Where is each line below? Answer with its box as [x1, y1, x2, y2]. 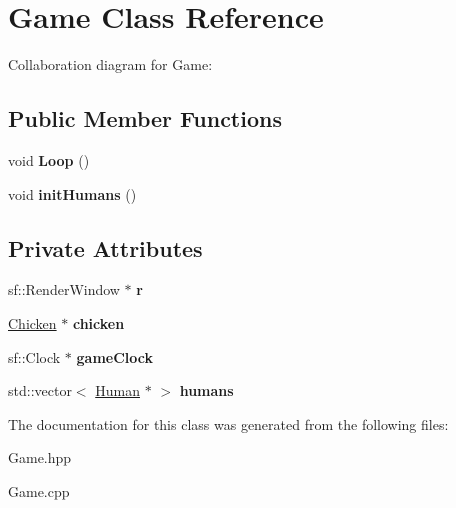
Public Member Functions [8, 103, 282, 134]
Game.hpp [8, 447, 72, 468]
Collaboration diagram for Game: [8, 54, 213, 75]
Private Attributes [8, 232, 203, 263]
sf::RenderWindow [8, 279, 120, 300]
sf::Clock [8, 346, 61, 367]
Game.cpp [8, 480, 70, 501]
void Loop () [8, 149, 90, 170]
